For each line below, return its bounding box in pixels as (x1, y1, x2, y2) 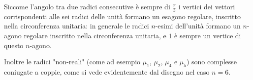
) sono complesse (186, 56, 237, 67)
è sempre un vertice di (174, 30, 241, 41)
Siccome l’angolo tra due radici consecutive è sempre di (4, 1, 170, 11)
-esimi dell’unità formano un (155, 21, 241, 31)
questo (4, 40, 24, 50)
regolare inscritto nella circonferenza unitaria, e (24, 30, 166, 41)
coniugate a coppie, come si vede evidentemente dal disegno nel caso (4, 67, 210, 77)
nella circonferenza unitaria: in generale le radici (4, 21, 149, 31)
